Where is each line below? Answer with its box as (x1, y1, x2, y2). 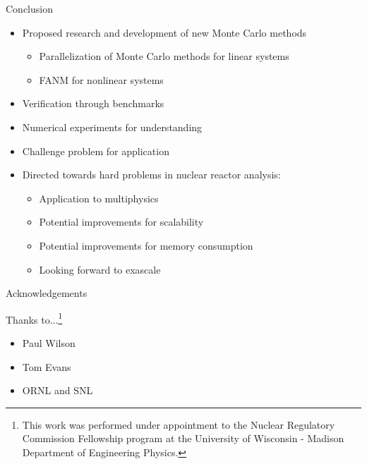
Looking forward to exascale (39, 262, 161, 276)
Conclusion (6, 1, 53, 16)
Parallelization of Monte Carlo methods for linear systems (39, 49, 289, 63)
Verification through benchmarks (22, 96, 164, 111)
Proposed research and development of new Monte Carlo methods (22, 25, 307, 39)
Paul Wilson (22, 335, 76, 350)
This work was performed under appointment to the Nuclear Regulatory (22, 417, 335, 432)
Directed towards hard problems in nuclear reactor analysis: (22, 167, 281, 182)
